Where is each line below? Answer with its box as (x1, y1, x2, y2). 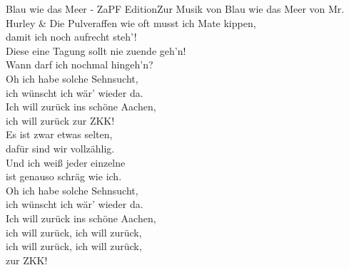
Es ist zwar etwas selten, (6, 127, 113, 142)
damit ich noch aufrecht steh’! (6, 29, 137, 44)
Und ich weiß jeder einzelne (6, 155, 126, 170)
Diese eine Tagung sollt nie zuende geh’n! (6, 43, 186, 58)
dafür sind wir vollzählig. (6, 140, 115, 155)
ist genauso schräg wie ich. (6, 169, 122, 184)
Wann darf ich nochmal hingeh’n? (6, 57, 153, 72)
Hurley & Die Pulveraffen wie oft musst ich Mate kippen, (6, 15, 256, 30)
